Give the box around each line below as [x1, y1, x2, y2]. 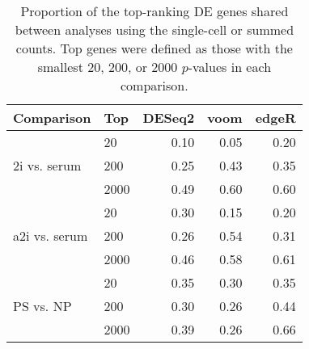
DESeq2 [142, 108, 195, 127]
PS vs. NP [13, 296, 72, 315]
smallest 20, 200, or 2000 [37, 57, 178, 76]
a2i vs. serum [13, 226, 88, 245]
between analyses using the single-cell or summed [15, 20, 294, 39]
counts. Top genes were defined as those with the [15, 39, 293, 57]
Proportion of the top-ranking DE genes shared [20, 2, 289, 20]
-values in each [188, 57, 272, 76]
